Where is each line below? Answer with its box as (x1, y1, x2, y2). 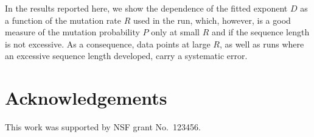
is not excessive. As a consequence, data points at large (5, 37, 211, 50)
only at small (151, 26, 200, 38)
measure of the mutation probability (5, 26, 140, 38)
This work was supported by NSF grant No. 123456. (5, 121, 201, 133)
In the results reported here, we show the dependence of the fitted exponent (5, 2, 288, 14)
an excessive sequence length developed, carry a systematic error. (5, 49, 248, 62)
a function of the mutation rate (5, 13, 122, 26)
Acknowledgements (5, 85, 167, 110)
